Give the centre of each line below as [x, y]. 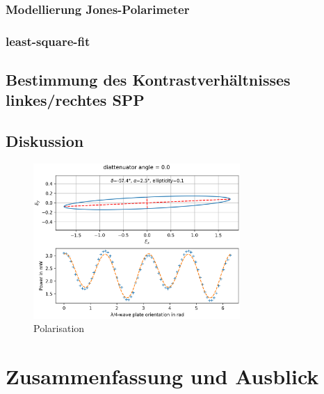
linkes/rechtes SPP [75, 100]
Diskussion [45, 141]
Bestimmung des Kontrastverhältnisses [148, 80]
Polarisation [59, 328]
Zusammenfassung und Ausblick [162, 376]
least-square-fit [48, 41]
